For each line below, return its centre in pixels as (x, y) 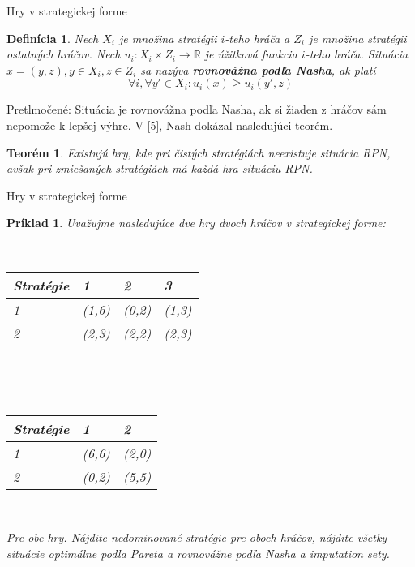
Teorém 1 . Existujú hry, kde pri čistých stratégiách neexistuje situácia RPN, (199, 152)
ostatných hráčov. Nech (64, 54)
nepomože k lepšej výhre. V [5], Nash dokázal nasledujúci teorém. (170, 125)
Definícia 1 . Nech (53, 38)
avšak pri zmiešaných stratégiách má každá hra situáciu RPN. (160, 168)
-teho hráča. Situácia (357, 54)
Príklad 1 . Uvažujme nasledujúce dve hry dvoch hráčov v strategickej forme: (196, 223)
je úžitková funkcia (251, 54)
